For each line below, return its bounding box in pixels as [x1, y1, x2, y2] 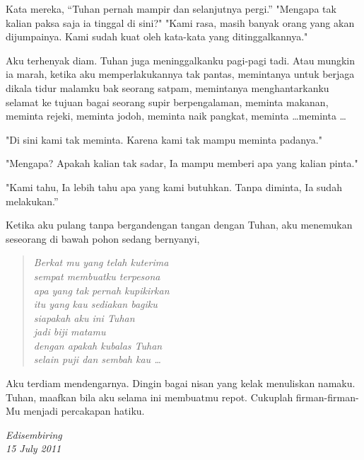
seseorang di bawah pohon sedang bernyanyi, [6, 231, 200, 246]
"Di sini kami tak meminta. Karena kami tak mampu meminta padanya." [6, 132, 322, 146]
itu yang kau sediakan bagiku [33, 297, 158, 311]
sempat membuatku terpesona [33, 268, 160, 283]
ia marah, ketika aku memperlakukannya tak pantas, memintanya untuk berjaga [6, 67, 355, 81]
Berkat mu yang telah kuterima [33, 255, 169, 270]
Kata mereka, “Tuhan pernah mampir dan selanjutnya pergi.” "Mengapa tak [6, 1, 336, 16]
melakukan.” [6, 193, 59, 208]
